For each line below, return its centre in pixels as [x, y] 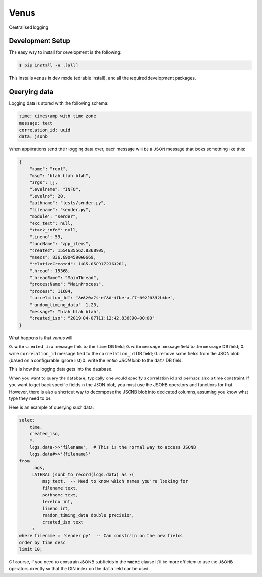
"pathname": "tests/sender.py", [68, 203]
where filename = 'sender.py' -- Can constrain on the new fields [101, 536]
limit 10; [31, 549]
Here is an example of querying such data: [51, 407]
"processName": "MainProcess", [66, 284]
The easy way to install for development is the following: [65, 52]
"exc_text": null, [51, 223]
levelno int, [57, 502]
